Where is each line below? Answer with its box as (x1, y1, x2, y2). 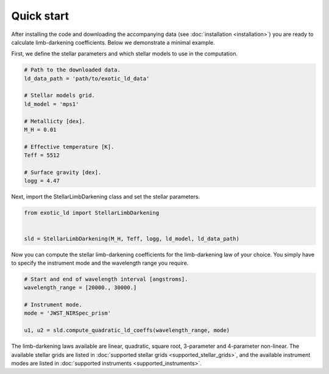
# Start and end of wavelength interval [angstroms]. (24, 275, 188, 282)
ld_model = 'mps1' (24, 101, 79, 107)
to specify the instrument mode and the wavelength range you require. (11, 259, 189, 267)
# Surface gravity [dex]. (24, 169, 102, 176)
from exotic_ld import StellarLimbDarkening (24, 209, 160, 217)
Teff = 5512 (24, 152, 60, 159)
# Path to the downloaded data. (24, 67, 121, 73)
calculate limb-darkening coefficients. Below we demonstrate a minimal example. (11, 38, 216, 46)
